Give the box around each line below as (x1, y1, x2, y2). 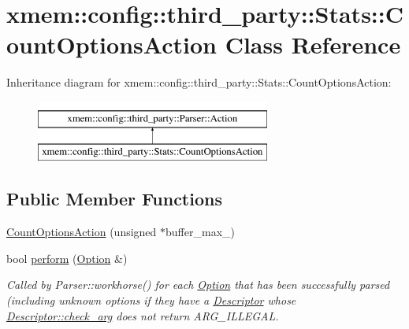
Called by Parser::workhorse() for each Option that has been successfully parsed (6, 276, 390, 293)
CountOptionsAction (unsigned (6, 224, 157, 240)
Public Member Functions (6, 187, 222, 211)
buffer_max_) (165, 224, 235, 240)
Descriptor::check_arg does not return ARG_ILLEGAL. (6, 307, 279, 323)
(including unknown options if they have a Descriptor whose (6, 292, 296, 309)
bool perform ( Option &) (6, 250, 128, 266)
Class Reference (225, 28, 401, 61)
